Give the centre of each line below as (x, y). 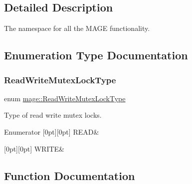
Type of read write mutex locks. (53, 115)
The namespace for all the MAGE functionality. (77, 28)
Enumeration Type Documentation (96, 55)
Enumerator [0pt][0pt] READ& (52, 131)
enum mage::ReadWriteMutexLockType (65, 98)
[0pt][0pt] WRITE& (34, 148)
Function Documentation (70, 175)
